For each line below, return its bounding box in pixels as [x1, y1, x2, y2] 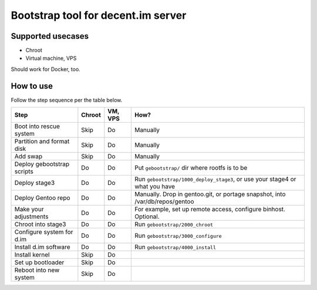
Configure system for [14, 228, 73, 236]
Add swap [14, 153, 43, 161]
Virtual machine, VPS [25, 55, 77, 62]
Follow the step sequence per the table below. [11, 96, 123, 103]
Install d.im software [14, 243, 70, 251]
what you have [134, 183, 176, 191]
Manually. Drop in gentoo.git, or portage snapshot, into [134, 190, 286, 198]
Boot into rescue [14, 122, 60, 130]
